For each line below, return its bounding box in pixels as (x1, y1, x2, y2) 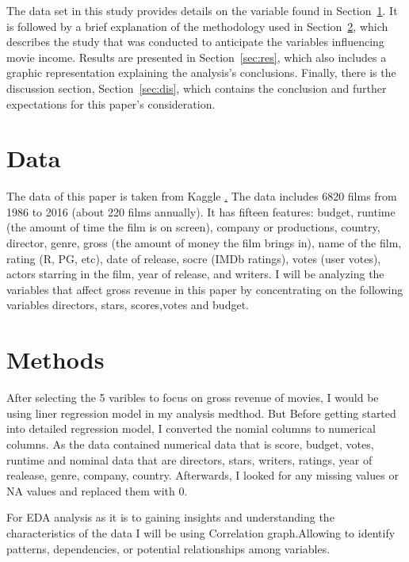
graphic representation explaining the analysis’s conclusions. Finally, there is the (6, 64, 396, 81)
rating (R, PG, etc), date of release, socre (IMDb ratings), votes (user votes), (6, 250, 381, 266)
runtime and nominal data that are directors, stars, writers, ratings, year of (6, 451, 373, 468)
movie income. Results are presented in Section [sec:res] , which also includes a (6, 48, 387, 65)
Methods (6, 343, 105, 376)
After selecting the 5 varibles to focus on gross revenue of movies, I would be (6, 389, 379, 406)
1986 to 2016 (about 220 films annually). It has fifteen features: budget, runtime (6, 203, 396, 220)
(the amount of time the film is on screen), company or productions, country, (6, 219, 380, 235)
